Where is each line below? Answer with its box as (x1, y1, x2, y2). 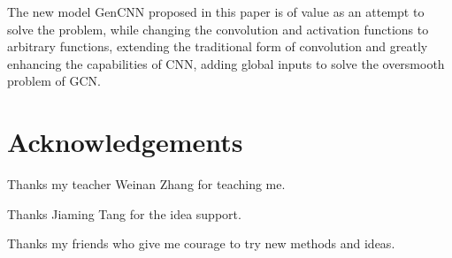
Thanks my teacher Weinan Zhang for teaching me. (7, 175, 286, 193)
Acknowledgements (7, 124, 243, 160)
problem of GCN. (7, 72, 101, 90)
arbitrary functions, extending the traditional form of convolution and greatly (7, 37, 428, 56)
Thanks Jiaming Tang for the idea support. (7, 204, 241, 223)
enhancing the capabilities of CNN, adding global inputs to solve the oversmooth (7, 54, 445, 72)
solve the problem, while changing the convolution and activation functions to (7, 19, 429, 38)
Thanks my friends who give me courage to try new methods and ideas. (7, 234, 395, 253)
